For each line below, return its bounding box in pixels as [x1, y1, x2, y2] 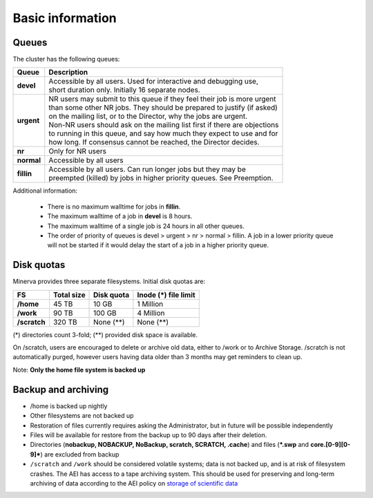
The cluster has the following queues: [12, 55, 120, 64]
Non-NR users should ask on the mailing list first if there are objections [48, 120, 279, 130]
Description [48, 68, 88, 77]
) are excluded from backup [40, 450, 119, 459]
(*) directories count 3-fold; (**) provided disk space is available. [12, 330, 198, 338]
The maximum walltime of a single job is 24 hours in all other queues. [47, 222, 245, 230]
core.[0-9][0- [310, 441, 351, 449]
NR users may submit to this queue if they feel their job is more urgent [48, 94, 276, 104]
